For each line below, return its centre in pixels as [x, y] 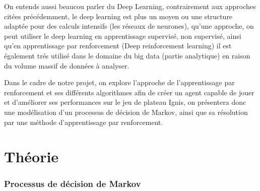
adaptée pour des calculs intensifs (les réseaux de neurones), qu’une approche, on [129, 26]
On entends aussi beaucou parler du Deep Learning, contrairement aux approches [130, 6]
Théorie [31, 156]
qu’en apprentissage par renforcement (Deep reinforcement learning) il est [118, 46]
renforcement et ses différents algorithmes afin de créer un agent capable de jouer [129, 92]
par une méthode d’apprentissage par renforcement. [84, 122]
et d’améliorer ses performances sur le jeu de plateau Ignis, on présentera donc [125, 102]
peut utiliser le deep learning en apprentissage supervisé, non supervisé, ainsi [123, 36]
